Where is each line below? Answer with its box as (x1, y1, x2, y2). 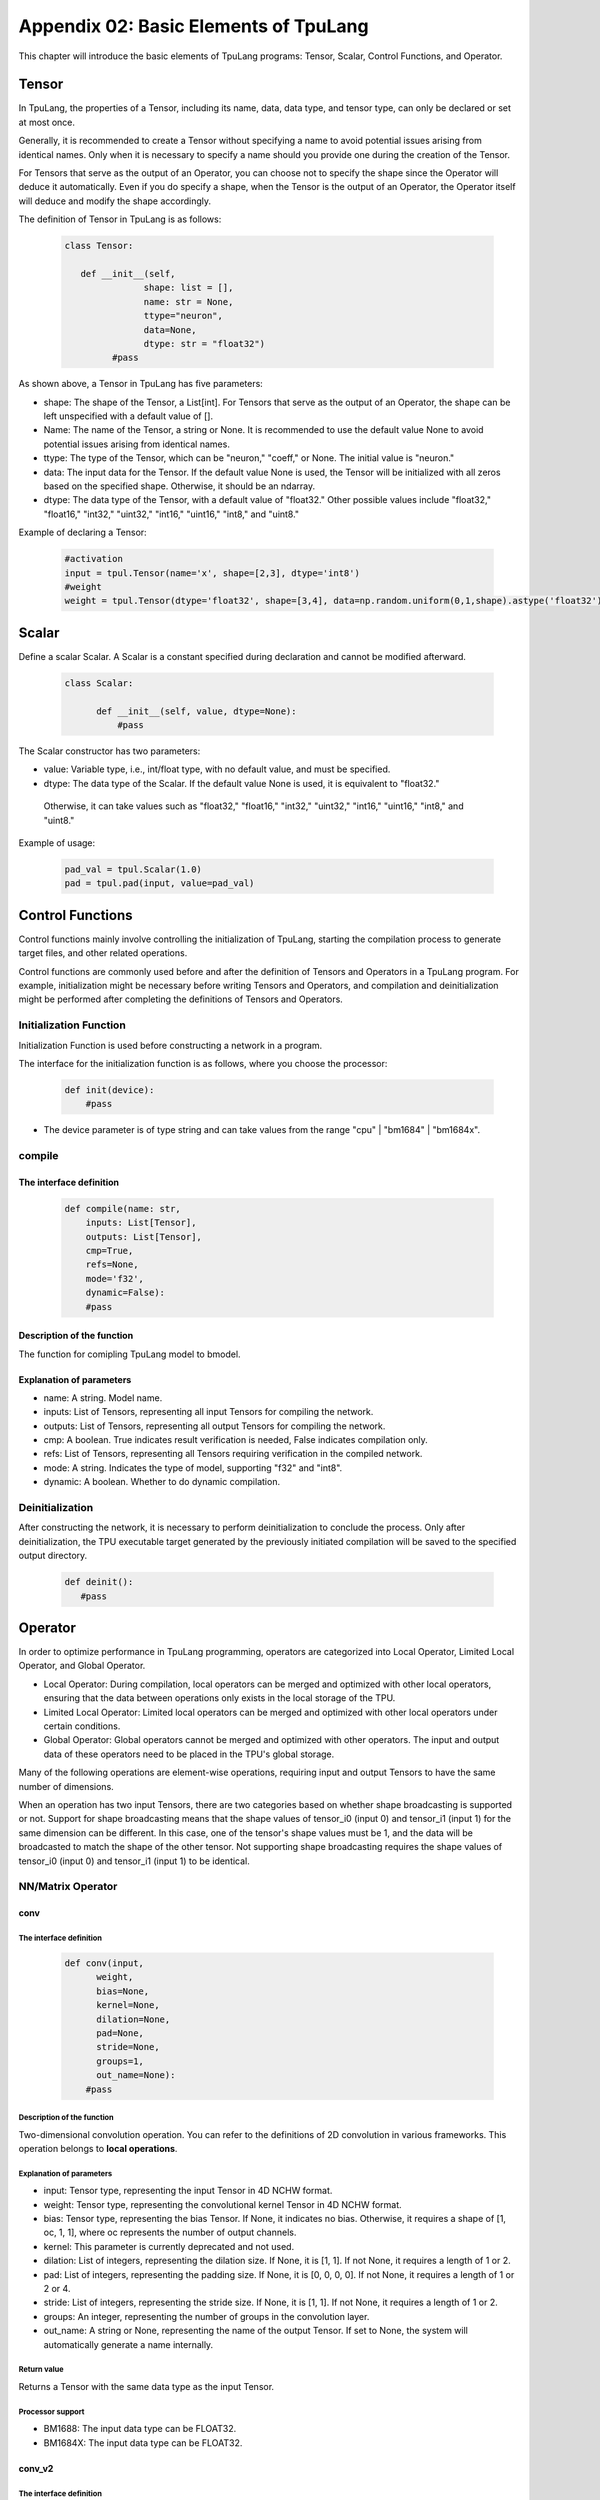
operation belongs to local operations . (18, 2142, 178, 2154)
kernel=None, (96, 2000, 160, 2011)
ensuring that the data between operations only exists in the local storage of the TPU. (43, 1692, 396, 1704)
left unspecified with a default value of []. (43, 410, 214, 422)
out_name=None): (96, 2070, 176, 2081)
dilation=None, (96, 2013, 171, 2025)
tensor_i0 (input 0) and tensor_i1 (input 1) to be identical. (18, 1855, 250, 1867)
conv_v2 (18, 2462, 54, 2474)
